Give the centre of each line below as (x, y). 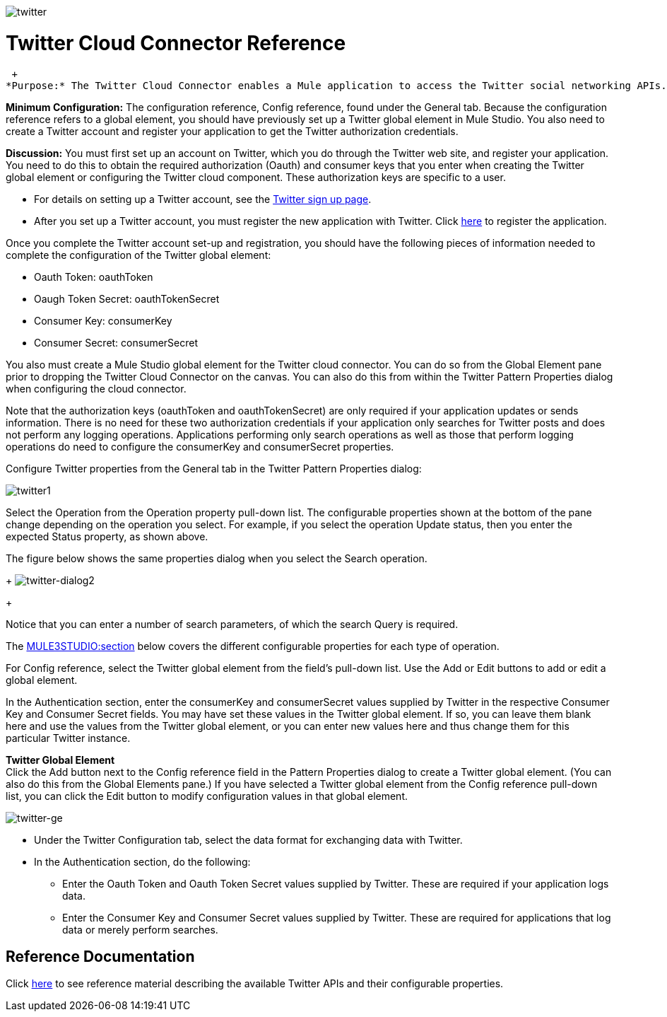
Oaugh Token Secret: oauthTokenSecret (127, 298)
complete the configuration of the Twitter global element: (138, 255)
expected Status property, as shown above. (107, 536)
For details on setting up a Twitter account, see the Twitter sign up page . (203, 199)
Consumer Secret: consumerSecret (116, 342)
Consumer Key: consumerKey (103, 320)
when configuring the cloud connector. (96, 388)
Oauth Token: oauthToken (94, 277)
